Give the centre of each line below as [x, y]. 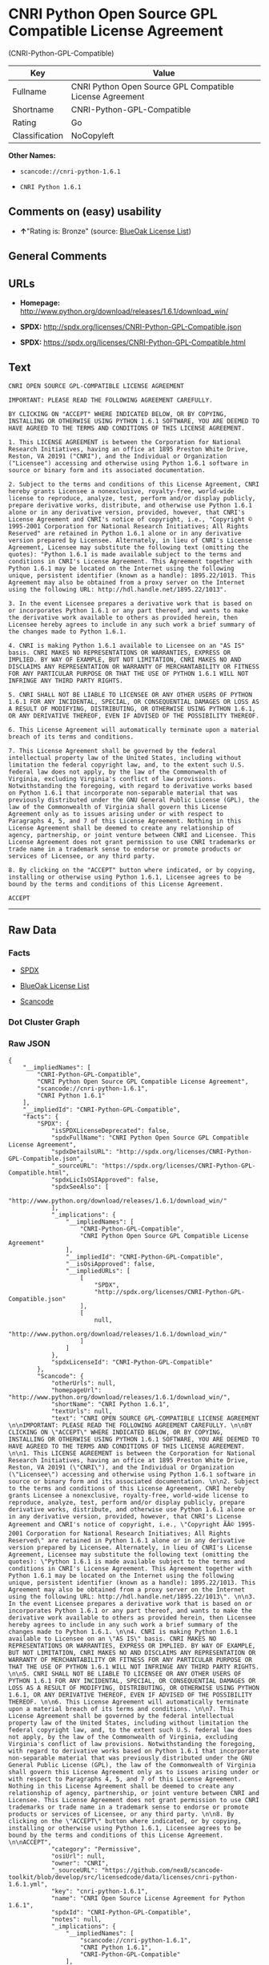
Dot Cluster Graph [44, 1022]
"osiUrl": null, [78, 1856]
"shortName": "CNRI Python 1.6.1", [110, 1404]
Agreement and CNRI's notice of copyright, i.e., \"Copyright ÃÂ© [121, 1524]
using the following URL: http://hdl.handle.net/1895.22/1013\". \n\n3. [132, 1596]
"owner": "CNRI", [80, 1863]
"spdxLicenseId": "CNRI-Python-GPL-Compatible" [132, 1362]
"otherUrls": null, [83, 1383]
